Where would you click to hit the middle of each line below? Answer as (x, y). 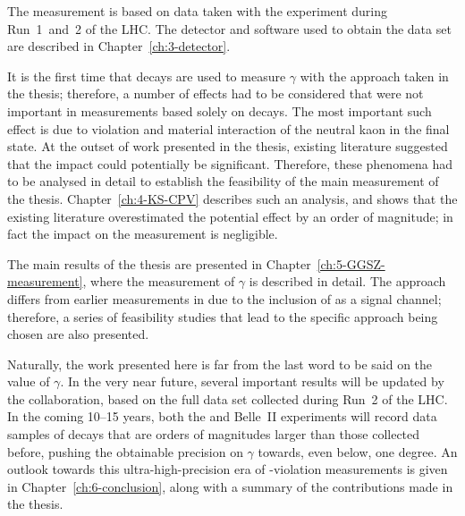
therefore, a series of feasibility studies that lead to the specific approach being (223, 316)
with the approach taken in (374, 76)
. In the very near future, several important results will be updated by (252, 381)
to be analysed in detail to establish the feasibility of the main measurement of (223, 181)
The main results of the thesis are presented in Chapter (159, 263)
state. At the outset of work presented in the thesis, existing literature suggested (228, 146)
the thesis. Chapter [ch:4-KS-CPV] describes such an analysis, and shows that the (232, 198)
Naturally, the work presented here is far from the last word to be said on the (220, 364)
